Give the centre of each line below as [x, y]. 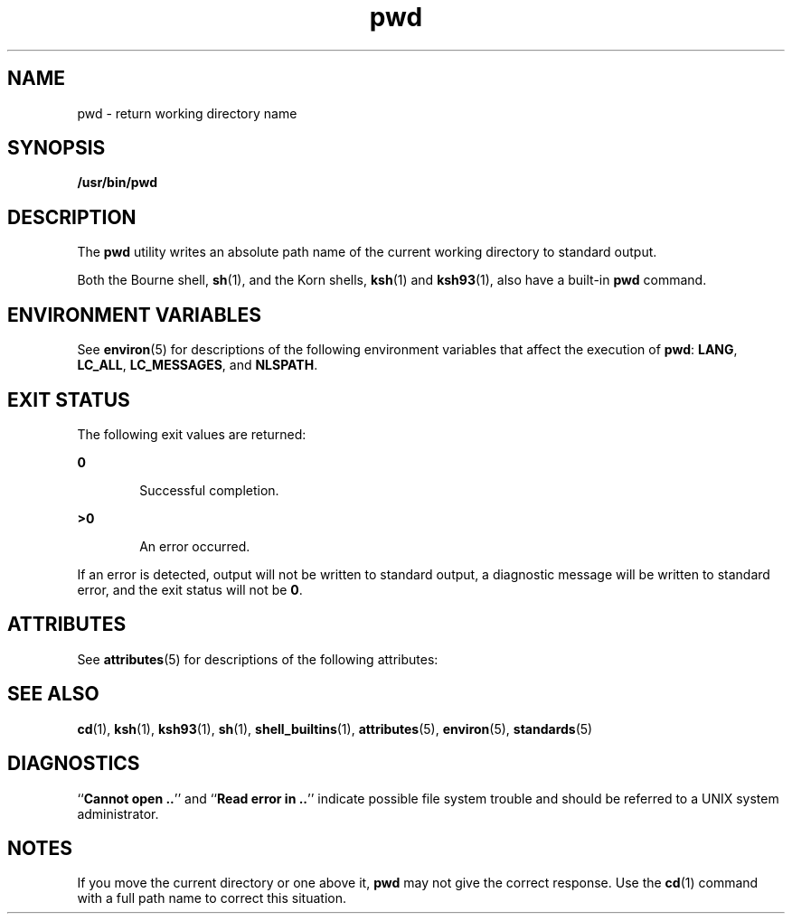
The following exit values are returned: [192, 434]
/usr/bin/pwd [118, 183]
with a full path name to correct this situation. [212, 898]
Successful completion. [209, 490]
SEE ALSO [53, 694]
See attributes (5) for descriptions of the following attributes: [258, 659]
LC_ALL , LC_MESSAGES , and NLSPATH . [198, 365]
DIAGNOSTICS [74, 764]
